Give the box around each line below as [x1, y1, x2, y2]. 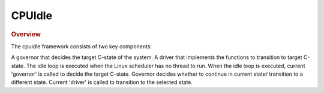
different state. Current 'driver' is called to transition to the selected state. [11, 79, 193, 86]
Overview [11, 30, 41, 38]
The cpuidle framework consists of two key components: [11, 42, 152, 50]
